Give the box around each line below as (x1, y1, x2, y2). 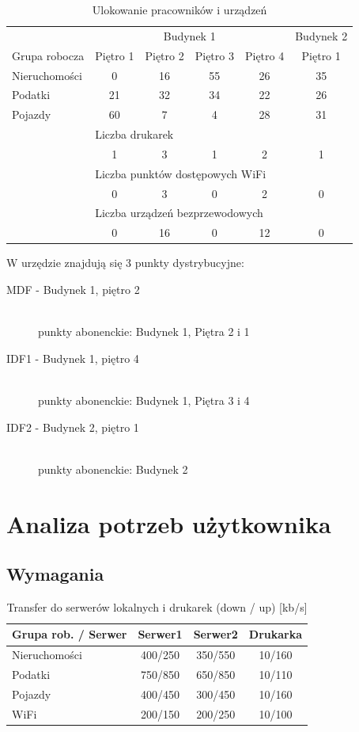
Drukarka (248, 626, 303, 642)
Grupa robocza (12, 47, 85, 63)
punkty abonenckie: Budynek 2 (38, 460, 188, 477)
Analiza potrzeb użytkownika (6, 507, 331, 539)
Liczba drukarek (95, 126, 174, 143)
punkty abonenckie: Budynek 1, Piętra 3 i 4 (38, 391, 250, 408)
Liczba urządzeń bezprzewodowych (95, 204, 263, 221)
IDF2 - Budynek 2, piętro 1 (6, 418, 139, 435)
